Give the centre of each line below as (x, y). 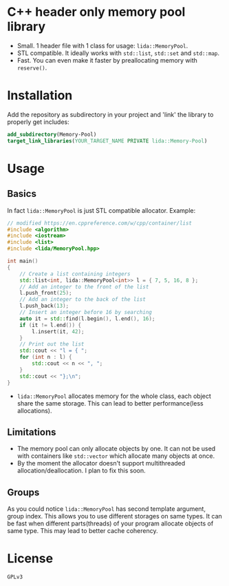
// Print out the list (52, 344)
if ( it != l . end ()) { (50, 325)
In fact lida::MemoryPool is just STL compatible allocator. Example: (101, 210)
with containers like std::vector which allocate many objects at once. (116, 456)
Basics (22, 194)
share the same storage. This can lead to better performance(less (110, 403)
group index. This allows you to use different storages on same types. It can (115, 516)
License (30, 559)
